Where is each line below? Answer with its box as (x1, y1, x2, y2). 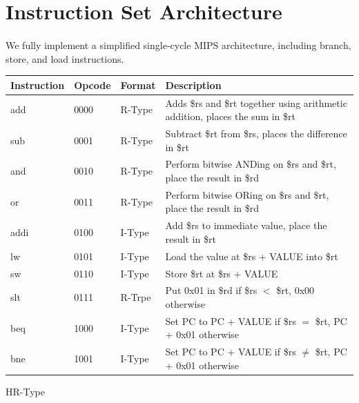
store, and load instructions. (6, 51, 124, 66)
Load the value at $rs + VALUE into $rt (165, 248, 338, 263)
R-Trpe (120, 290, 151, 304)
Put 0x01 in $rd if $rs (165, 283, 258, 297)
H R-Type (6, 384, 45, 398)
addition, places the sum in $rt (165, 109, 296, 124)
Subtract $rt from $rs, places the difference (165, 126, 347, 140)
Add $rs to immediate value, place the (165, 218, 327, 233)
